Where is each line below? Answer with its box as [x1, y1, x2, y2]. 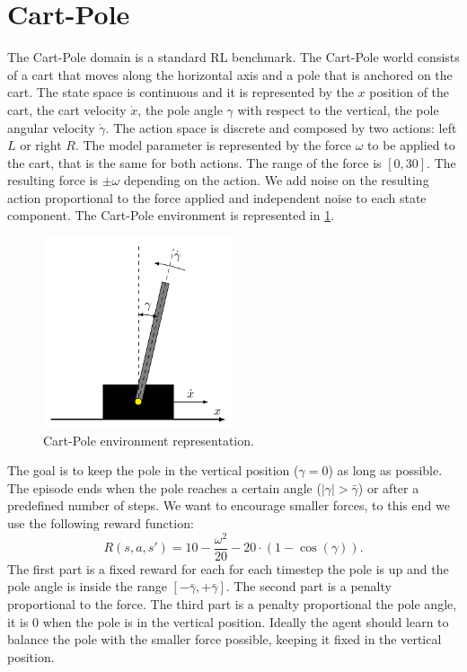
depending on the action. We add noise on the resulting [123, 171, 429, 190]
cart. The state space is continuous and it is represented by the [7, 83, 354, 102]
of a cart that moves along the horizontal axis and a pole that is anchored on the [7, 65, 453, 84]
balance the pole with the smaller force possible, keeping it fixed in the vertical [7, 630, 442, 649]
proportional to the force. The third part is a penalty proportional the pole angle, [7, 594, 457, 613]
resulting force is [7, 171, 98, 190]
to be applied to [367, 136, 455, 155]
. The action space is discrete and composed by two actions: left [105, 118, 457, 137]
